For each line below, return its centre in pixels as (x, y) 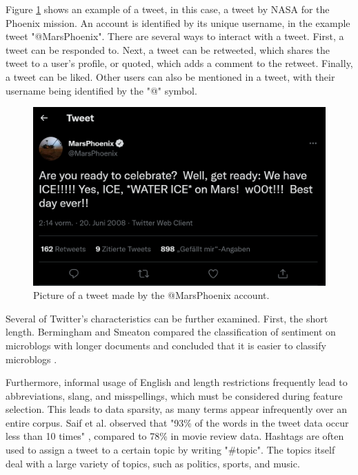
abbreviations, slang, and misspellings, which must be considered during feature (174, 395)
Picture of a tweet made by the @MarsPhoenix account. (151, 295)
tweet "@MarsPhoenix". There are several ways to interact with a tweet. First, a (175, 36)
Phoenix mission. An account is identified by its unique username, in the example (178, 22)
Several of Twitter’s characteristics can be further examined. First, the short (167, 318)
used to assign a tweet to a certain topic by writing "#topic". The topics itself (170, 450)
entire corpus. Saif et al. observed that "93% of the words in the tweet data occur (177, 422)
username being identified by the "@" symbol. (101, 90)
